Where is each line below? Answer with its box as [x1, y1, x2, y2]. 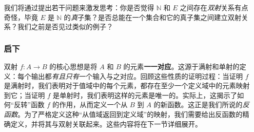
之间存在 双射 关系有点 [180, 2, 249, 12]
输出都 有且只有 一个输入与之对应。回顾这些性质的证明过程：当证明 [31, 71, 243, 81]
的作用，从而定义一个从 [52, 99, 128, 110]
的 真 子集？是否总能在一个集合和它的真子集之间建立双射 [64, 12, 242, 22]
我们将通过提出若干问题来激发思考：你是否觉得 [4, 2, 154, 12]
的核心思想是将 [49, 61, 98, 71]
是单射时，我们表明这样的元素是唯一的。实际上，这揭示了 [53, 90, 237, 100]
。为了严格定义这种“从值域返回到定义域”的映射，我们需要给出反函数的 [18, 109, 243, 119]
